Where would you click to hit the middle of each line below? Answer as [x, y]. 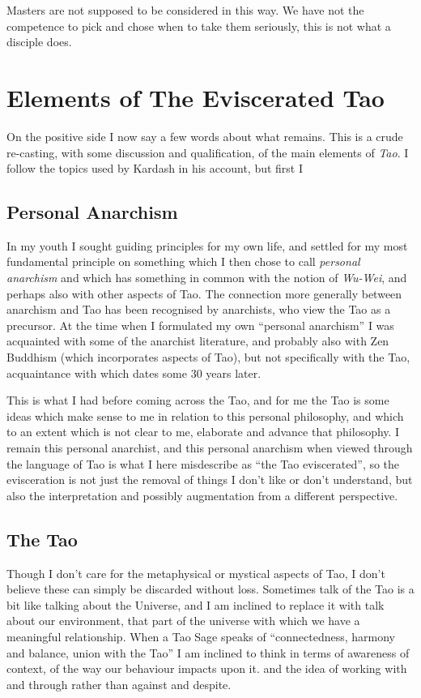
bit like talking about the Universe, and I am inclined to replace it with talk [196, 604]
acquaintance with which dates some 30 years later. [134, 373]
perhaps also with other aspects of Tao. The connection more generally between [204, 293]
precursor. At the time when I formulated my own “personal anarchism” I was [200, 325]
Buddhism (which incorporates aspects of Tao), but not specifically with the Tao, [208, 357]
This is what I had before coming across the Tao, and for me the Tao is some [198, 400]
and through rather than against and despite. [119, 684]
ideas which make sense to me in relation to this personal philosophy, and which [205, 415]
